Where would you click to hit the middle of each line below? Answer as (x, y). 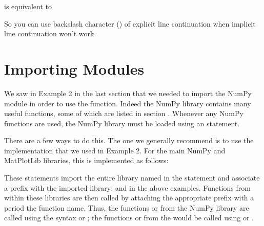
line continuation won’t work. (50, 33)
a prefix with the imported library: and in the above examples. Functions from (127, 187)
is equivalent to (28, 6)
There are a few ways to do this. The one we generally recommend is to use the (129, 140)
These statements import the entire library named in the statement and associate (132, 178)
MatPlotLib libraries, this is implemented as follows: (86, 160)
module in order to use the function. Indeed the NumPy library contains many (128, 103)
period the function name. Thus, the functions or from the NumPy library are (127, 207)
